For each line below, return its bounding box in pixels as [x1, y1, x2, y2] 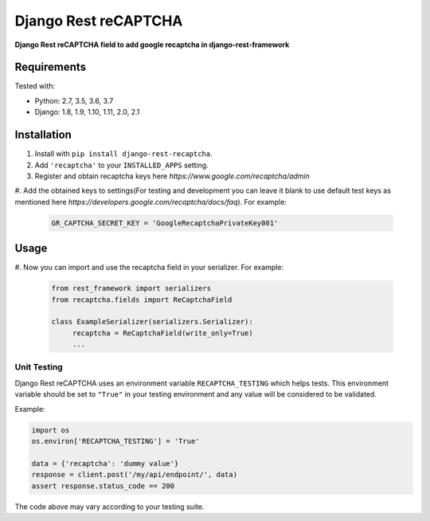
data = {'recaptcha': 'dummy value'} [31, 459, 179, 468]
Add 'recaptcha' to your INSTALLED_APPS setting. [34, 160, 209, 170]
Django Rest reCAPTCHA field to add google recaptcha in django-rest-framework [14, 40, 290, 49]
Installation [14, 128, 72, 142]
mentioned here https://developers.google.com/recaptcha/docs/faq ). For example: [14, 197, 287, 206]
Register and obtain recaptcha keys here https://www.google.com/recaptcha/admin [34, 171, 311, 181]
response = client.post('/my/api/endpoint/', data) [31, 470, 238, 480]
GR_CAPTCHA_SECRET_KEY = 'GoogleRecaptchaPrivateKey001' [51, 218, 279, 227]
